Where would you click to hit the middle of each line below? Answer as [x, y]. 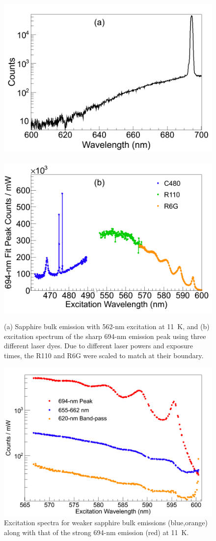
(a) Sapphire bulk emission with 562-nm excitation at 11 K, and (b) [107, 326]
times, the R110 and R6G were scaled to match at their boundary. [104, 355]
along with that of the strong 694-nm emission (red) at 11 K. [96, 532]
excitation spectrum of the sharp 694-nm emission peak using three [105, 336]
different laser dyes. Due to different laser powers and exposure [98, 346]
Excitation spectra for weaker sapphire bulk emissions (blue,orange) [106, 523]
